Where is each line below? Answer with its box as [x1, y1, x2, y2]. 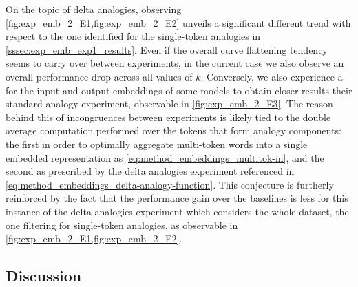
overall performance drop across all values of [6, 69, 193, 83]
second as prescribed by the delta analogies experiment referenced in [6, 164, 295, 178]
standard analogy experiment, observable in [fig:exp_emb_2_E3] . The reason [6, 96, 333, 111]
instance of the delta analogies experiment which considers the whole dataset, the [6, 204, 349, 218]
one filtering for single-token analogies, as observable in [6, 217, 238, 232]
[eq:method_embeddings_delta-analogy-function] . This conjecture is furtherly [6, 177, 334, 191]
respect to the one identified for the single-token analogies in [6, 29, 261, 43]
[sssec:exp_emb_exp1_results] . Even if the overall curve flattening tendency [6, 42, 328, 56]
